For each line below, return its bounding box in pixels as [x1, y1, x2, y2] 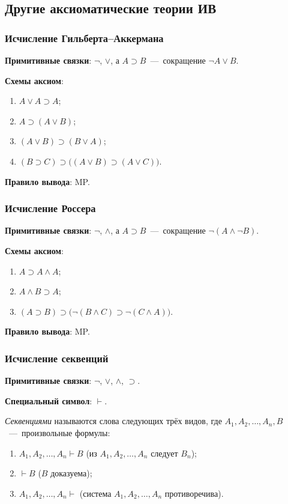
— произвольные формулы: [8, 426, 110, 439]
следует [151, 446, 178, 459]
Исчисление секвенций [5, 350, 109, 365]
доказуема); [50, 467, 92, 479]
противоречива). [164, 487, 224, 499]
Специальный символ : [5, 394, 92, 407]
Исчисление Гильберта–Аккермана [5, 30, 164, 45]
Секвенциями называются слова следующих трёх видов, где [5, 414, 222, 427]
